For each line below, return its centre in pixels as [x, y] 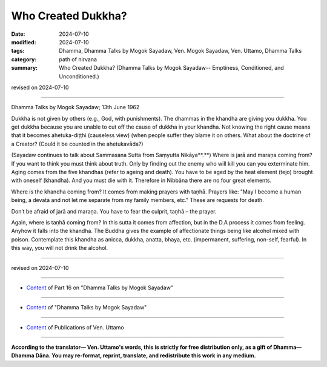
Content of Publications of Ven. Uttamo [75, 327]
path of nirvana [78, 59]
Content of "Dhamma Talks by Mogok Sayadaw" [87, 308]
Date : [18, 34]
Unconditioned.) [79, 76]
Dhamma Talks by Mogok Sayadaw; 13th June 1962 [75, 107]
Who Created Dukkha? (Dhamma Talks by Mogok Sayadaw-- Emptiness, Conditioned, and [171, 68]
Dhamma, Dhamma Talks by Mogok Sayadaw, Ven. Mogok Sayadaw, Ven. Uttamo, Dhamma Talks [180, 51]
